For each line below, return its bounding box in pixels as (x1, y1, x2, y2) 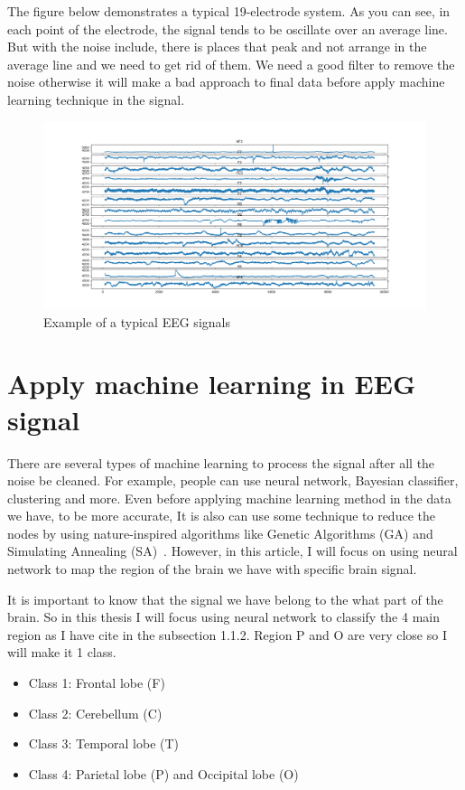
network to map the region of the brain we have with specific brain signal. (7, 560, 417, 578)
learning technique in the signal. (7, 89, 185, 108)
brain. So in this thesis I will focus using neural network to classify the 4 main (7, 607, 440, 626)
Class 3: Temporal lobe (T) (28, 734, 180, 753)
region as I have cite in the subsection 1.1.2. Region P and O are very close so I (7, 625, 447, 644)
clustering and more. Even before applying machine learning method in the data (7, 488, 451, 507)
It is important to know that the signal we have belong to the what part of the (7, 589, 443, 608)
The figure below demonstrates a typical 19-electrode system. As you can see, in (7, 2, 451, 20)
